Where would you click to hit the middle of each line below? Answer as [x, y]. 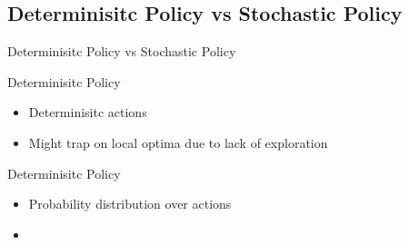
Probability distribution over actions [130, 204]
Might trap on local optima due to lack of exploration [178, 142]
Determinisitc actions [88, 112]
